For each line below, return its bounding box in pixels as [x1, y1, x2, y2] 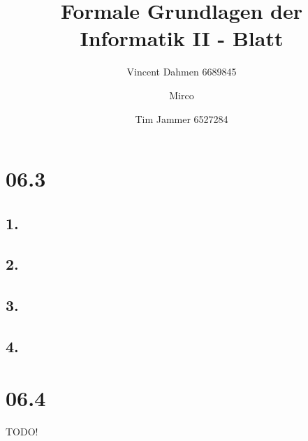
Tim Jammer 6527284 [135, 111, 228, 126]
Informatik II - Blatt [80, 24, 284, 52]
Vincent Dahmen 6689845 [126, 64, 237, 79]
